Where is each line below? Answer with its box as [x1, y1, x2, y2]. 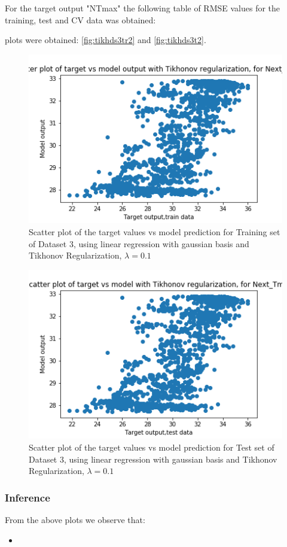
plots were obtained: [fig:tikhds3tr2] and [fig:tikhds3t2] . [5, 34, 206, 46]
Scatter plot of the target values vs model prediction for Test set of [29, 441, 274, 454]
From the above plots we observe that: [5, 513, 145, 526]
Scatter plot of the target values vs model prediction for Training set [29, 226, 280, 238]
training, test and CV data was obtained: [5, 13, 156, 26]
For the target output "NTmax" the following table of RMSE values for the [5, 2, 280, 14]
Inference [5, 490, 50, 505]
